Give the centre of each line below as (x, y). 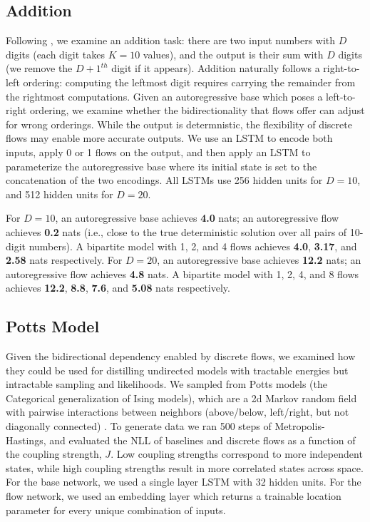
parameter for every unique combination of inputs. (116, 510)
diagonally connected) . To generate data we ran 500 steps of (139, 426)
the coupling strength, (54, 454)
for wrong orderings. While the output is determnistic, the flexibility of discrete (179, 124)
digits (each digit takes (55, 54)
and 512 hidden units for (60, 194)
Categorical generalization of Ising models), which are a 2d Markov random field (181, 398)
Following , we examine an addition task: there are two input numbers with (171, 40)
